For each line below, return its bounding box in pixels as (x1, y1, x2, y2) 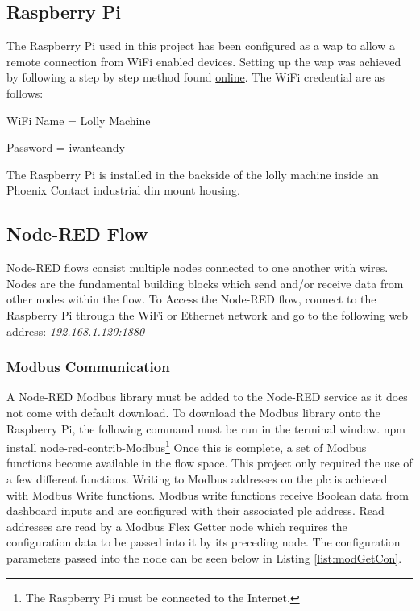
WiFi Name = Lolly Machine (6, 111, 151, 128)
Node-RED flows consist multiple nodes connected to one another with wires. (6, 259, 389, 276)
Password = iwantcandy (6, 139, 125, 156)
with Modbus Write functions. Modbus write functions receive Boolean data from (6, 486, 409, 503)
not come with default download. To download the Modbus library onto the (6, 404, 380, 421)
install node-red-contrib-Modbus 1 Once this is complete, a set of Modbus (6, 437, 367, 455)
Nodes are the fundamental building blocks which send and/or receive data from (6, 274, 404, 291)
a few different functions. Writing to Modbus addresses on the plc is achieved (6, 470, 388, 487)
